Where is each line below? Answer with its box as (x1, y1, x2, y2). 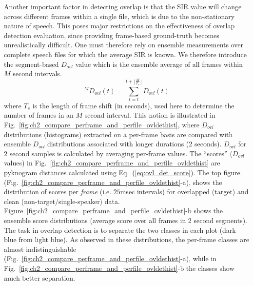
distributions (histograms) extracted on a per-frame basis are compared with (4, 129, 233, 139)
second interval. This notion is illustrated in (84, 110, 215, 120)
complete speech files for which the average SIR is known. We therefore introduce (4, 49, 247, 59)
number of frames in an (4, 110, 74, 120)
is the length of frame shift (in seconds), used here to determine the (32, 100, 234, 110)
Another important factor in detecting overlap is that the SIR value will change (4, 1, 242, 11)
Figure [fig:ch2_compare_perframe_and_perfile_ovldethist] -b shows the (4, 205, 223, 216)
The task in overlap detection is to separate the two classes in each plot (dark (4, 225, 236, 235)
